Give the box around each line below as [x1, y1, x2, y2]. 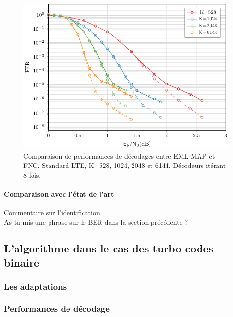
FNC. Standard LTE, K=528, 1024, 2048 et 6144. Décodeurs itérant [23, 160, 226, 170]
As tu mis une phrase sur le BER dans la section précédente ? [4, 217, 188, 227]
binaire [4, 255, 39, 270]
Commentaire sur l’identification [4, 207, 100, 217]
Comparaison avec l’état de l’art [4, 189, 114, 199]
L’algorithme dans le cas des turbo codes [4, 240, 214, 255]
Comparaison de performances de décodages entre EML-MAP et [23, 150, 215, 161]
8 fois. [23, 169, 41, 180]
